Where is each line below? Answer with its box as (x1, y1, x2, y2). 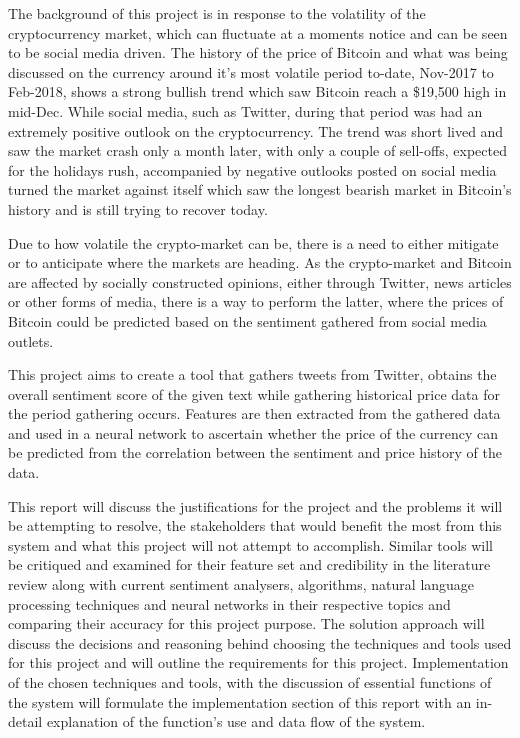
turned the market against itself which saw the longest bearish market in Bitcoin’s (8, 179, 512, 200)
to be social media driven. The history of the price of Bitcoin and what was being (8, 42, 508, 63)
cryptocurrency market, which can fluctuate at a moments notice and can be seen (8, 22, 508, 43)
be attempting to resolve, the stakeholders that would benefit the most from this (8, 515, 502, 536)
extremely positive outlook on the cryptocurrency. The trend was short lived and (8, 120, 504, 141)
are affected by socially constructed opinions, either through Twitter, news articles (8, 271, 512, 292)
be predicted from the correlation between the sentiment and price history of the (8, 442, 502, 463)
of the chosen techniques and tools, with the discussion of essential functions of (8, 672, 492, 692)
